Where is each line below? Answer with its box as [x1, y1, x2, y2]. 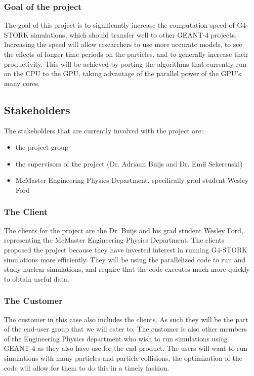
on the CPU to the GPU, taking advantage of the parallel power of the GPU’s [4, 68, 241, 79]
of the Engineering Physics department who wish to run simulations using [4, 333, 228, 343]
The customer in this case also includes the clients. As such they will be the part [4, 314, 249, 324]
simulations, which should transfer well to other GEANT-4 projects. [31, 29, 237, 40]
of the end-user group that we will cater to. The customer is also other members [4, 324, 247, 334]
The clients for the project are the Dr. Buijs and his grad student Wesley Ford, [4, 225, 243, 235]
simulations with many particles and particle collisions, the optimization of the [4, 352, 242, 363]
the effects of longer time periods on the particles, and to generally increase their [4, 49, 249, 59]
